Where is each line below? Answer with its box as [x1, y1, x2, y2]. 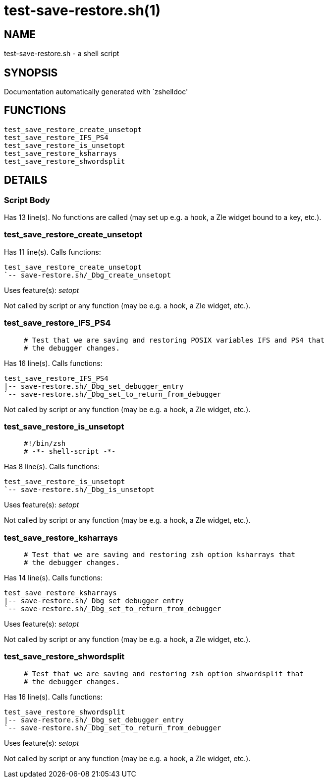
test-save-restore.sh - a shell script [4, 49, 119, 58]
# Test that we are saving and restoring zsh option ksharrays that [24, 551, 295, 559]
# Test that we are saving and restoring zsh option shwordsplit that [24, 669, 304, 678]
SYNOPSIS [4, 66, 58, 79]
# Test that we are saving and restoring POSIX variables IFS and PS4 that [24, 336, 325, 344]
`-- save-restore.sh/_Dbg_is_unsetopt [4, 486, 155, 494]
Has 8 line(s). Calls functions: [4, 462, 100, 471]
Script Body [4, 195, 50, 205]
